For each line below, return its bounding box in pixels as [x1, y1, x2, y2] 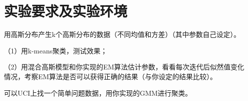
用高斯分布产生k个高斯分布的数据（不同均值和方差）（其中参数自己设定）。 [4, 29, 241, 39]
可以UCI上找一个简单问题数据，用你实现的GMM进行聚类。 [4, 87, 192, 98]
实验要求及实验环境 [4, 1, 128, 21]
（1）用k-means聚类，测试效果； [4, 45, 108, 55]
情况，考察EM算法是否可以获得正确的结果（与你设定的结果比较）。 [4, 71, 217, 81]
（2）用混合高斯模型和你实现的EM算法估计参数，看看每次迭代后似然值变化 [4, 62, 245, 72]
